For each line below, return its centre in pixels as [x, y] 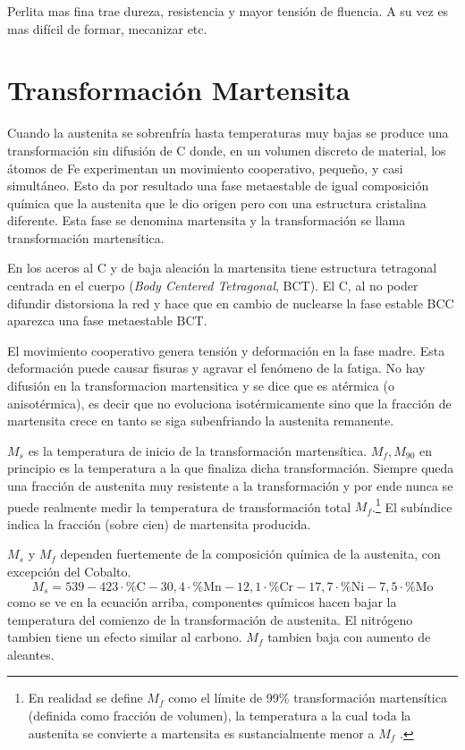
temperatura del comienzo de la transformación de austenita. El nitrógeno [210, 619]
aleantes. [31, 654]
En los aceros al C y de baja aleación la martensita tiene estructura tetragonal [222, 268]
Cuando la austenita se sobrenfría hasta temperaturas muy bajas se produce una [228, 133]
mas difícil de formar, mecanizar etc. [107, 28]
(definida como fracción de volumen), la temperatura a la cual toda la [220, 716]
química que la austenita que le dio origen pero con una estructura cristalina [217, 202]
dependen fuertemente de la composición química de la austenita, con [250, 554]
